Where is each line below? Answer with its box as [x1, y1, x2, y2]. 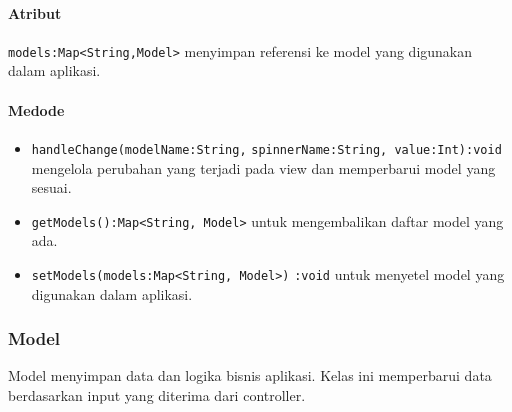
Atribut [8, 2, 62, 23]
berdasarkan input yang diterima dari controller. [8, 385, 306, 405]
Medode [8, 99, 65, 120]
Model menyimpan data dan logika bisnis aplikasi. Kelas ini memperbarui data [8, 365, 492, 386]
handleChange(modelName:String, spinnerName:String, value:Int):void [31, 142, 502, 157]
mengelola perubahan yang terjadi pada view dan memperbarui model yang [31, 157, 496, 178]
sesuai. [31, 177, 72, 198]
